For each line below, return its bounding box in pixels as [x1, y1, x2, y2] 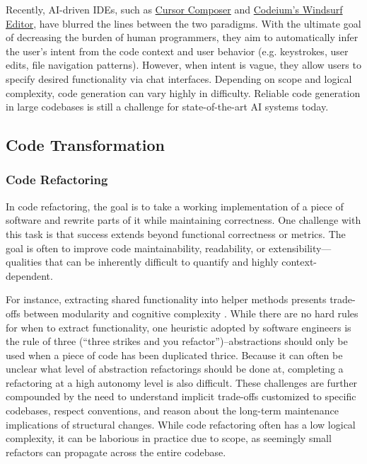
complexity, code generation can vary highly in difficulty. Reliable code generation [6, 85, 361, 100]
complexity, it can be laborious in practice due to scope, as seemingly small [6, 431, 332, 446]
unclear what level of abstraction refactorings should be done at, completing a [6, 361, 344, 376]
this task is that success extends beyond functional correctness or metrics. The [6, 226, 346, 241]
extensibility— [269, 240, 332, 255]
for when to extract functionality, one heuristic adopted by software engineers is [6, 319, 351, 334]
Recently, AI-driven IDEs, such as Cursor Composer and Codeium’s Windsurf [6, 2, 343, 16]
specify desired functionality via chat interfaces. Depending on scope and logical [6, 71, 352, 86]
